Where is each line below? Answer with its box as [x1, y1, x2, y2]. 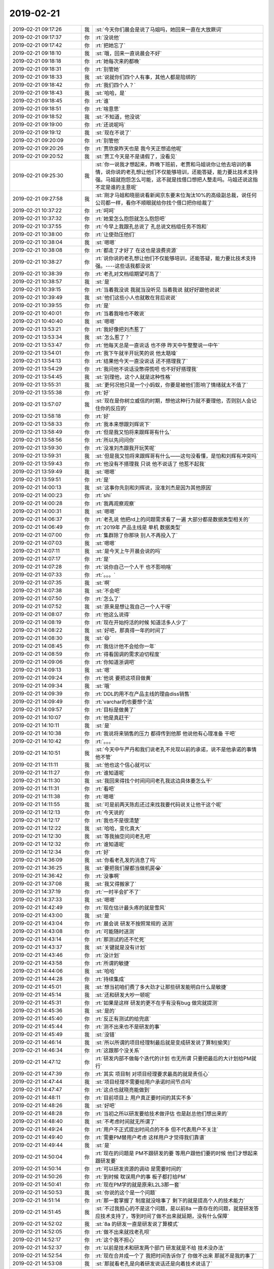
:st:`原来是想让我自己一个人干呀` [95, 603, 172, 610]
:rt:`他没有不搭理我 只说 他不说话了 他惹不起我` [95, 460, 207, 467]
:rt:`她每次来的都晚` [95, 57, 141, 64]
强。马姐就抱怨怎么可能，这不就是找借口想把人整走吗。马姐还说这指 [95, 176, 258, 183]
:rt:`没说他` [95, 34, 121, 41]
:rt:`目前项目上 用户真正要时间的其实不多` [95, 1094, 193, 1101]
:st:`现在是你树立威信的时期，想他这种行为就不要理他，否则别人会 [95, 397, 252, 404]
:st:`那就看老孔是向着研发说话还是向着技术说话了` [95, 1260, 213, 1267]
